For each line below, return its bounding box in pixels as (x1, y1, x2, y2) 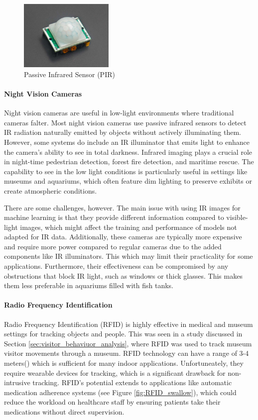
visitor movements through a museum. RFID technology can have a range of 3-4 (4, 348, 249, 358)
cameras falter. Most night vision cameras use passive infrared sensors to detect (4, 117, 247, 127)
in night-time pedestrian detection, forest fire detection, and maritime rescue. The (4, 156, 254, 167)
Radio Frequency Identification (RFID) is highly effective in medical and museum (4, 318, 253, 329)
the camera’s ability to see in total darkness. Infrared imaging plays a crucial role (4, 146, 252, 157)
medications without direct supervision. (4, 407, 125, 417)
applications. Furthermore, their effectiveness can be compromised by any (4, 261, 229, 271)
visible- (226, 212, 248, 222)
